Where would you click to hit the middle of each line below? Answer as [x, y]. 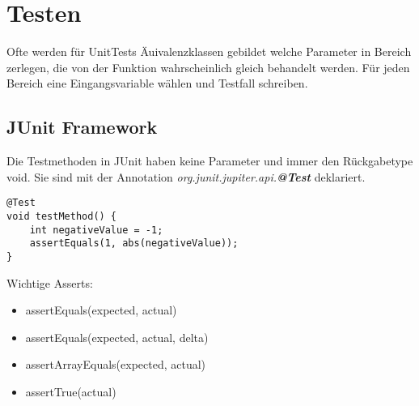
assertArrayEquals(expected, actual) [116, 364]
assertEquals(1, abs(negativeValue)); [134, 244]
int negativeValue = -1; [96, 230]
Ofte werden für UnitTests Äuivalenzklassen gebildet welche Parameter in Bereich [209, 51]
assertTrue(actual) [71, 391]
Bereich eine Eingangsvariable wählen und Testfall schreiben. [157, 83]
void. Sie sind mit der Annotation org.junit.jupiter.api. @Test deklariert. [186, 176]
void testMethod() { [62, 216]
